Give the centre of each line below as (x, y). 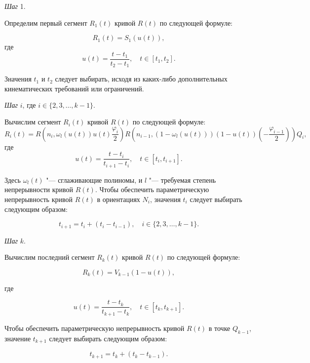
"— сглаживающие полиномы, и (94, 180)
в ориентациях (118, 199)
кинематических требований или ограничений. (74, 88)
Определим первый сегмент (46, 22)
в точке (219, 328)
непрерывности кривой (39, 189)
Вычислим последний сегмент (50, 257)
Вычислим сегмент (33, 122)
